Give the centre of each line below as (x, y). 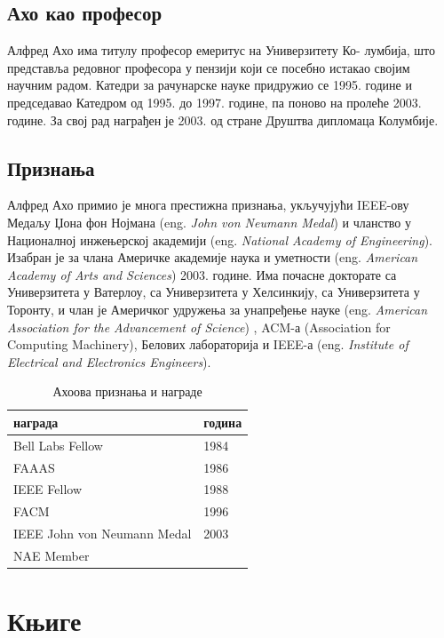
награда (36, 422)
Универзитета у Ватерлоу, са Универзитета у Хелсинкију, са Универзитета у (214, 292)
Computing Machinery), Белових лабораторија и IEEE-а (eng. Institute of (208, 344)
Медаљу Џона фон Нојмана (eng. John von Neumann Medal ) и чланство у (209, 222)
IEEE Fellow (48, 489)
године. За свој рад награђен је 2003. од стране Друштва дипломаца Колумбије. (223, 120)
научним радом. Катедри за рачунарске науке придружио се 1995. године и (210, 85)
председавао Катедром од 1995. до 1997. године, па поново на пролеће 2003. (214, 102)
